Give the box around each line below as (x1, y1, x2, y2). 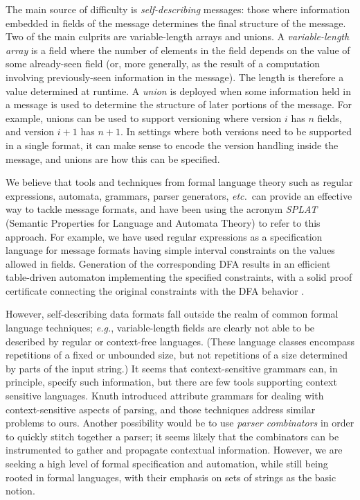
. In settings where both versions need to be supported (120, 124, 352, 139)
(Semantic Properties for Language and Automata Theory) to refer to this (6, 215, 321, 230)
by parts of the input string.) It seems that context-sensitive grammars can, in (6, 361, 338, 375)
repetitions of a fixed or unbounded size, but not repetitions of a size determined (6, 347, 348, 362)
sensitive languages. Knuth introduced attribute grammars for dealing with (6, 388, 324, 403)
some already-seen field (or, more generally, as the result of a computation (6, 56, 320, 71)
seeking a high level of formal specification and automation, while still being (6, 456, 328, 470)
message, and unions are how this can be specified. (6, 151, 220, 166)
